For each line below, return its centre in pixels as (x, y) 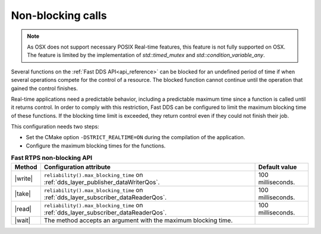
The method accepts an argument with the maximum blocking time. (138, 220)
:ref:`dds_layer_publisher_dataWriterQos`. (102, 182)
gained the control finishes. (45, 88)
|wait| (23, 220)
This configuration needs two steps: (55, 127)
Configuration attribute (77, 167)
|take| (23, 194)
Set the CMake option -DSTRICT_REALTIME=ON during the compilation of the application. (136, 137)
